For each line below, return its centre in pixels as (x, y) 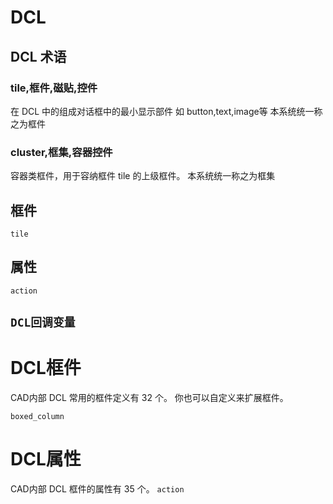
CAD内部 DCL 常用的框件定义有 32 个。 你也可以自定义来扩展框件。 (149, 398)
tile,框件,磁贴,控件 (54, 88)
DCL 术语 (38, 56)
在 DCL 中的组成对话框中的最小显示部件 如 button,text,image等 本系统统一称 (166, 111)
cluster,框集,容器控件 (61, 152)
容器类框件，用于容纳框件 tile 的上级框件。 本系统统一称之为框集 (143, 176)
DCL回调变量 (43, 323)
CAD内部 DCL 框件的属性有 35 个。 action (97, 489)
